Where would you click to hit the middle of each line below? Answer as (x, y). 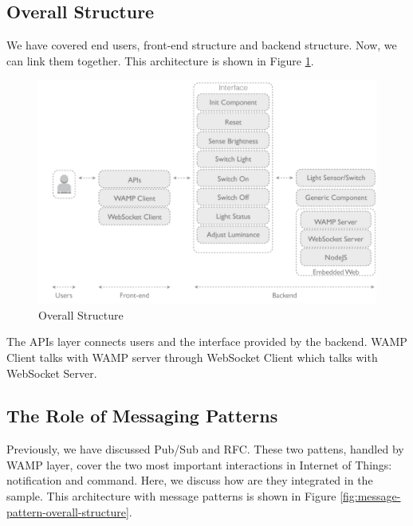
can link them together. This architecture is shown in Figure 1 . (160, 60)
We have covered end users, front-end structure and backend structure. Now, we (202, 45)
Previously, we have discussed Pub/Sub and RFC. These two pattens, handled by (205, 449)
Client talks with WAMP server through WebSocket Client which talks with (192, 357)
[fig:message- (370, 496)
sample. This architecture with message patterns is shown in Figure (171, 496)
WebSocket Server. (52, 373)
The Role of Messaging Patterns (142, 416)
